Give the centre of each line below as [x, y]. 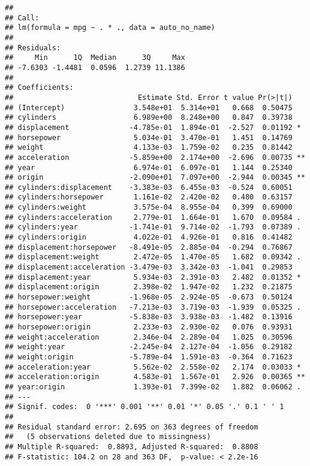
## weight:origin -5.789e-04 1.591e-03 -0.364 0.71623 [149, 357]
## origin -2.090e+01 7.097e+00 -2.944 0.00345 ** [155, 178]
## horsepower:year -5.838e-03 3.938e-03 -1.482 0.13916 [149, 317]
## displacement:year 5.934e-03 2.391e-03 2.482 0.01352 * [153, 277]
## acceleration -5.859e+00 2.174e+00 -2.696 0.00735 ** [155, 157]
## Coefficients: [39, 88]
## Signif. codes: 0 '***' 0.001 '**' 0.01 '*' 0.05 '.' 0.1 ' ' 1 [145, 407]
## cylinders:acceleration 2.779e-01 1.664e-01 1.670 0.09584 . [153, 217]
